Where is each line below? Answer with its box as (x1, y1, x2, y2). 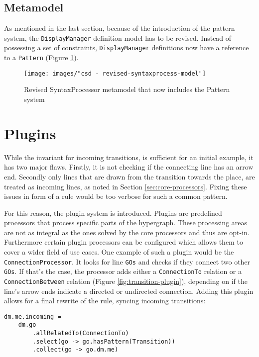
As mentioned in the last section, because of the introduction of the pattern (4, 23, 235, 33)
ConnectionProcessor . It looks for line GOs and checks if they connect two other (4, 256, 251, 267)
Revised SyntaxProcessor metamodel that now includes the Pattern (24, 84, 230, 94)
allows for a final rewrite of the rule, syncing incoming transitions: (4, 295, 206, 306)
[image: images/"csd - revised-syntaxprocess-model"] (24, 70, 206, 77)
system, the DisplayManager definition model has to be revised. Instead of (4, 32, 232, 43)
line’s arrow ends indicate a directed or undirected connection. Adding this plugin (4, 285, 254, 296)
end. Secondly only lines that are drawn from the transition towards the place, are (4, 171, 255, 181)
